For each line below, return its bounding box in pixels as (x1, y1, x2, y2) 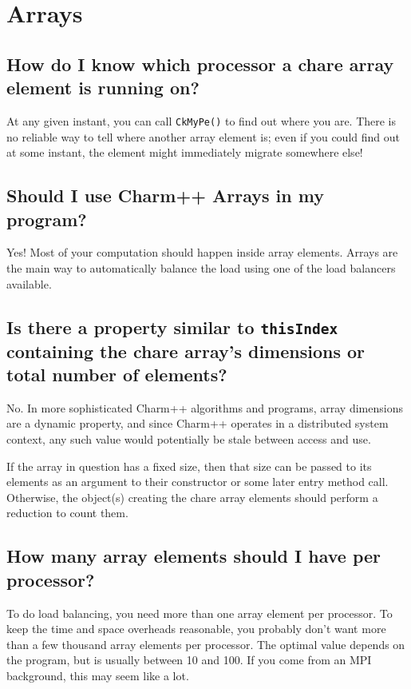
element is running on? (6, 75, 200, 100)
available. (6, 275, 52, 292)
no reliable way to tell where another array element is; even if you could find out (6, 128, 400, 145)
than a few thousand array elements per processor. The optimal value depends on (6, 635, 405, 652)
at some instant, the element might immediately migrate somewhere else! (6, 144, 363, 161)
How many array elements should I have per (6, 544, 381, 568)
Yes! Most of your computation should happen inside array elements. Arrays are (6, 244, 398, 261)
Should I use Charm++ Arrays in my (6, 183, 324, 208)
